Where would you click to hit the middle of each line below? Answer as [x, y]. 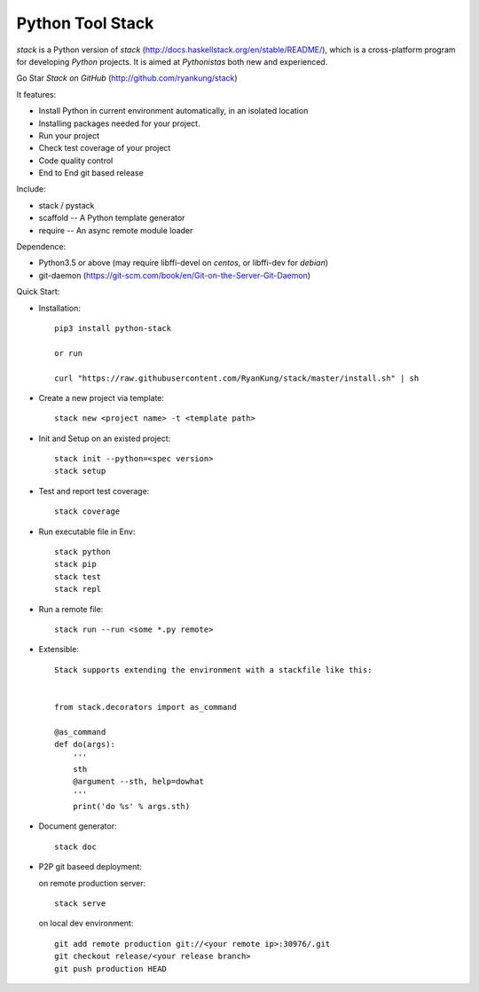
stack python [82, 552]
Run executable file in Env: [87, 531]
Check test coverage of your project [105, 148]
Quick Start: [38, 292]
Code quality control [76, 161]
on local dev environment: [86, 924]
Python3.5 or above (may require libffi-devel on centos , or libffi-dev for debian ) [183, 263]
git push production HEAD [111, 968]
